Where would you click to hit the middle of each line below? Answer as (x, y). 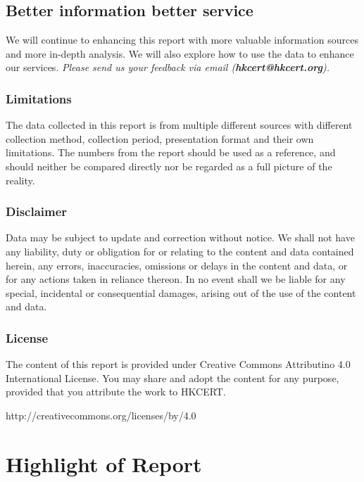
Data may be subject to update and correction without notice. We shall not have (180, 237)
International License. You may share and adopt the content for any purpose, (172, 378)
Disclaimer (37, 211)
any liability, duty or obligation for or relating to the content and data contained (180, 251)
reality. (20, 180)
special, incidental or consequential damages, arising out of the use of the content (181, 292)
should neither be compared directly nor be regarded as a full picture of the (169, 166)
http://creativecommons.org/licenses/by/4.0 (101, 415)
